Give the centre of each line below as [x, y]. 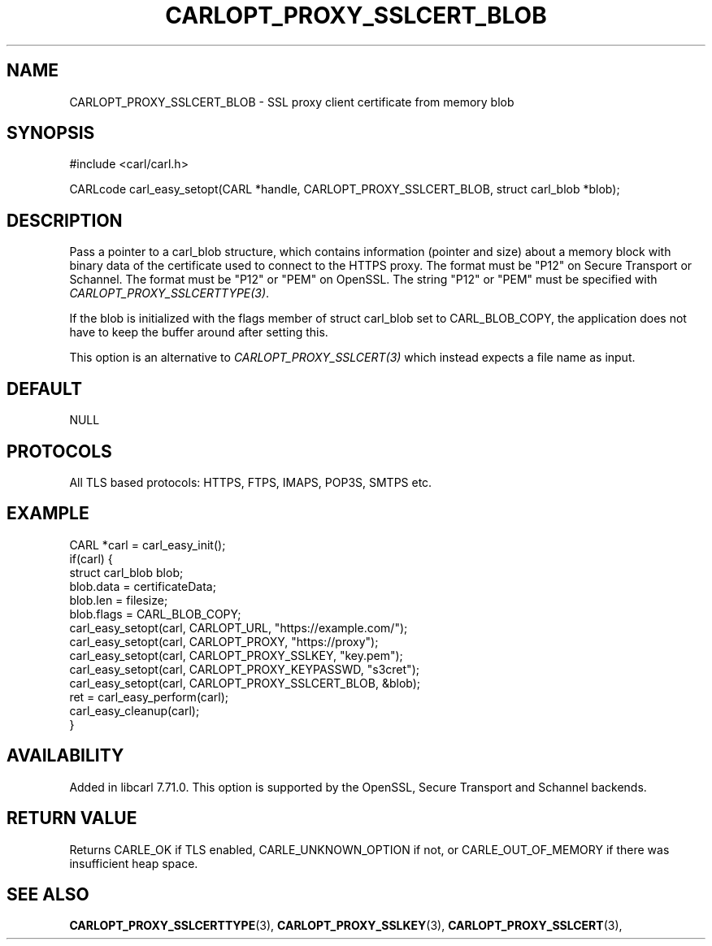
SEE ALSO [48, 894]
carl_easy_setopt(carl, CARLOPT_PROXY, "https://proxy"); [224, 641]
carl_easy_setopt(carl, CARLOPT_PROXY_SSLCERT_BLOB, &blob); [245, 683]
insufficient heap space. [134, 863]
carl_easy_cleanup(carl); [135, 710]
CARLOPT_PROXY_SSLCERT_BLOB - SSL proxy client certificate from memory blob [292, 102]
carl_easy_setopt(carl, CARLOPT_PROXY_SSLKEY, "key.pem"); [236, 655]
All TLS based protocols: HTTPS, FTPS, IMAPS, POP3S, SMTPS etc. [251, 482]
